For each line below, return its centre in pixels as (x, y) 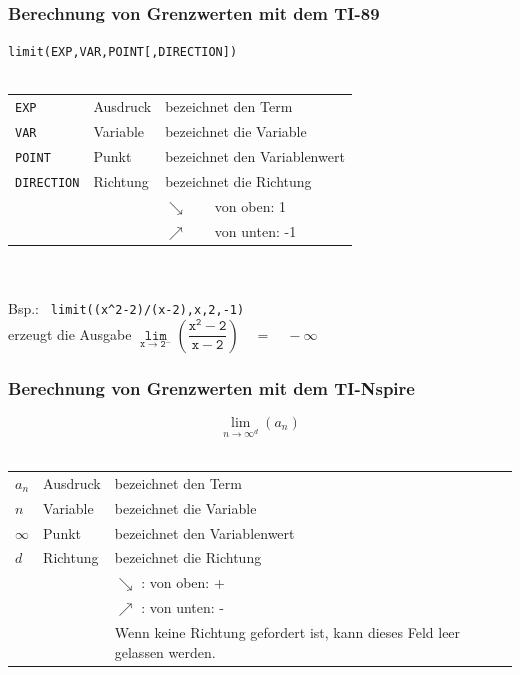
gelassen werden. (165, 651)
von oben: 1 (250, 205)
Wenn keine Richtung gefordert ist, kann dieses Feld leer (287, 632)
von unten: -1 (255, 230)
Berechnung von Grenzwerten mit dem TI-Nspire (211, 387)
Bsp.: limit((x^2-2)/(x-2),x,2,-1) (126, 307)
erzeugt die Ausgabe (70, 333)
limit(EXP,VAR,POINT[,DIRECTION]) (123, 52)
